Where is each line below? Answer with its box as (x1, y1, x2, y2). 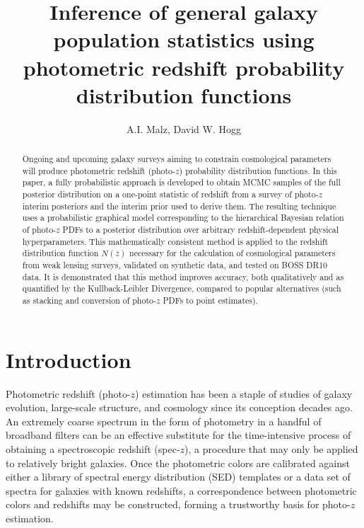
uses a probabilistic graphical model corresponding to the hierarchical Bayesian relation (22, 212, 344, 224)
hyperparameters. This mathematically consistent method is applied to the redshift (22, 235, 329, 247)
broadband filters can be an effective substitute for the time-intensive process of (6, 427, 351, 442)
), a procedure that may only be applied (184, 441, 358, 456)
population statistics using (53, 25, 315, 54)
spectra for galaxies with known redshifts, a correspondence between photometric (6, 483, 357, 498)
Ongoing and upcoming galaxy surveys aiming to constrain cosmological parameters (22, 153, 331, 165)
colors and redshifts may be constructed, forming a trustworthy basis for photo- (6, 497, 351, 512)
